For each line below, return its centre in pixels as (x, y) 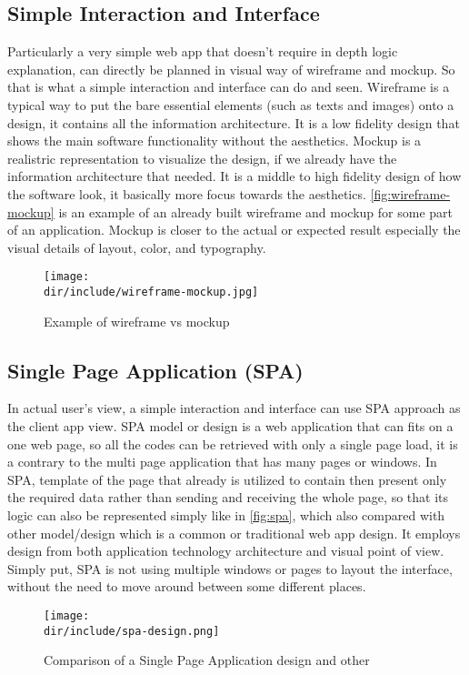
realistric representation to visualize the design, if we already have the (202, 158)
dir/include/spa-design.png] (132, 631)
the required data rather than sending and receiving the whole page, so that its (228, 497)
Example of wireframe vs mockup (137, 321)
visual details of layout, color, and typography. (137, 247)
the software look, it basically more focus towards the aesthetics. (187, 193)
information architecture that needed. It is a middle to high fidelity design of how (234, 176)
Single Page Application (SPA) (155, 370)
